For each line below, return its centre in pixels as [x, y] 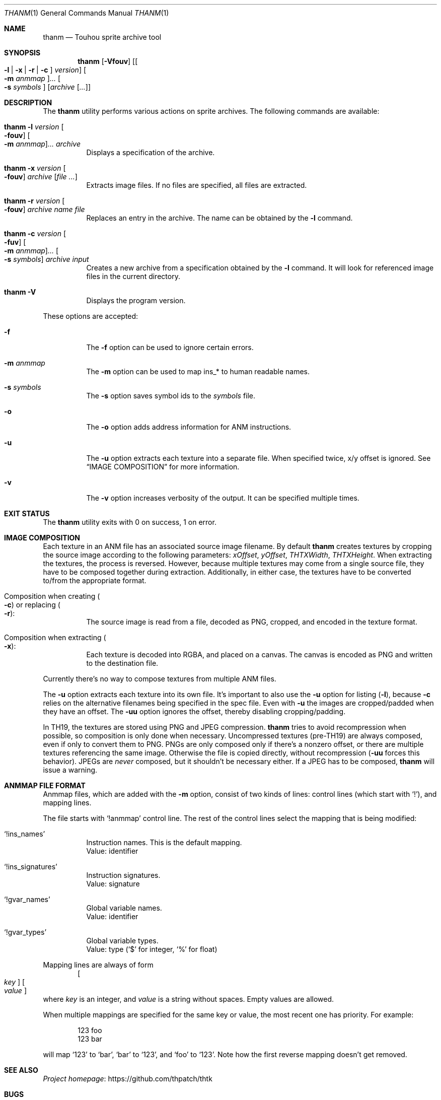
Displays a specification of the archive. [151, 152]
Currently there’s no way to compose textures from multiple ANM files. [160, 679]
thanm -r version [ [34, 201]
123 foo [90, 1030]
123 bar [90, 1039]
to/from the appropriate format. [95, 580]
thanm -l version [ [34, 127]
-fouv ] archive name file [45, 209]
